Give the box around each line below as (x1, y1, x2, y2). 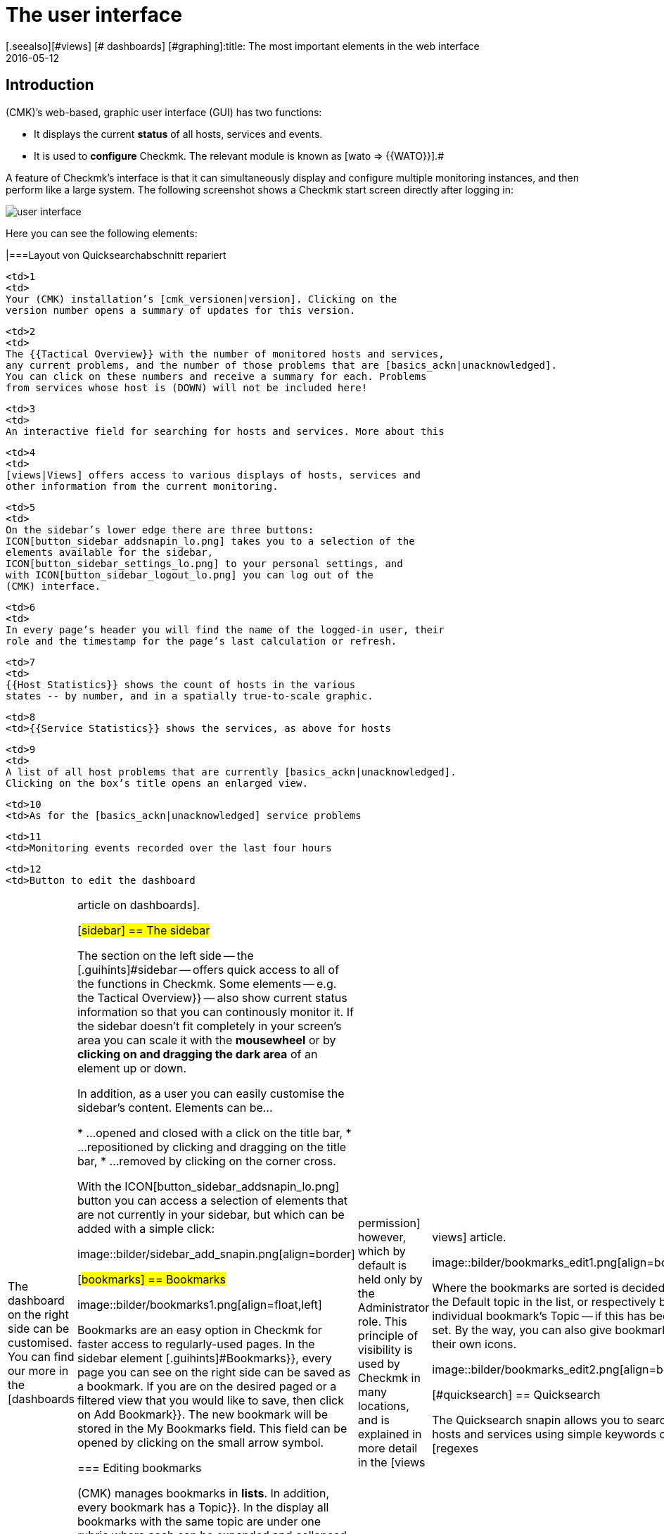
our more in (8, 1363, 69, 1378)
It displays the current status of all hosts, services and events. (34, 127, 323, 140)
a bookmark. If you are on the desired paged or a (77, 1378, 337, 1393)
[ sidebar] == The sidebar (77, 923, 210, 937)
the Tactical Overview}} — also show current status (77, 990, 347, 1005)
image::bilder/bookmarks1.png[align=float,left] (77, 1297, 322, 1312)
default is (357, 1257, 407, 1272)
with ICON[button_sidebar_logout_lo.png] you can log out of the (6, 569, 373, 581)
